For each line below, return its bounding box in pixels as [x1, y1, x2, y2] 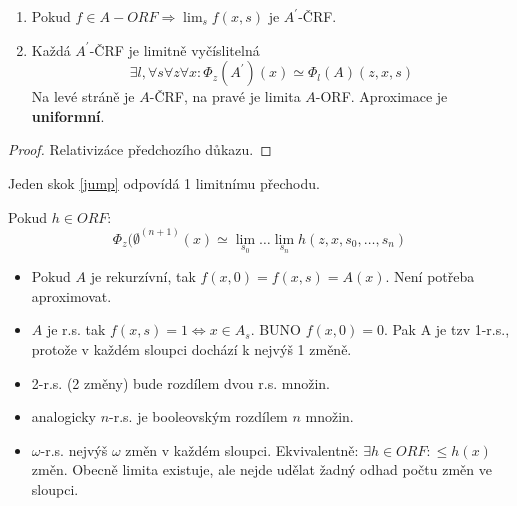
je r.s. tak [46, 319, 106, 340]
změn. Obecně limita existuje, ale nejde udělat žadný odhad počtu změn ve [31, 459, 492, 480]
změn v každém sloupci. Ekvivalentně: [125, 439, 359, 460]
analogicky [31, 406, 96, 427]
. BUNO [250, 319, 301, 340]
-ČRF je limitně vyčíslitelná [89, 39, 260, 60]
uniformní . [31, 105, 105, 126]
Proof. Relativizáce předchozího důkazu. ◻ [8, 139, 272, 160]
